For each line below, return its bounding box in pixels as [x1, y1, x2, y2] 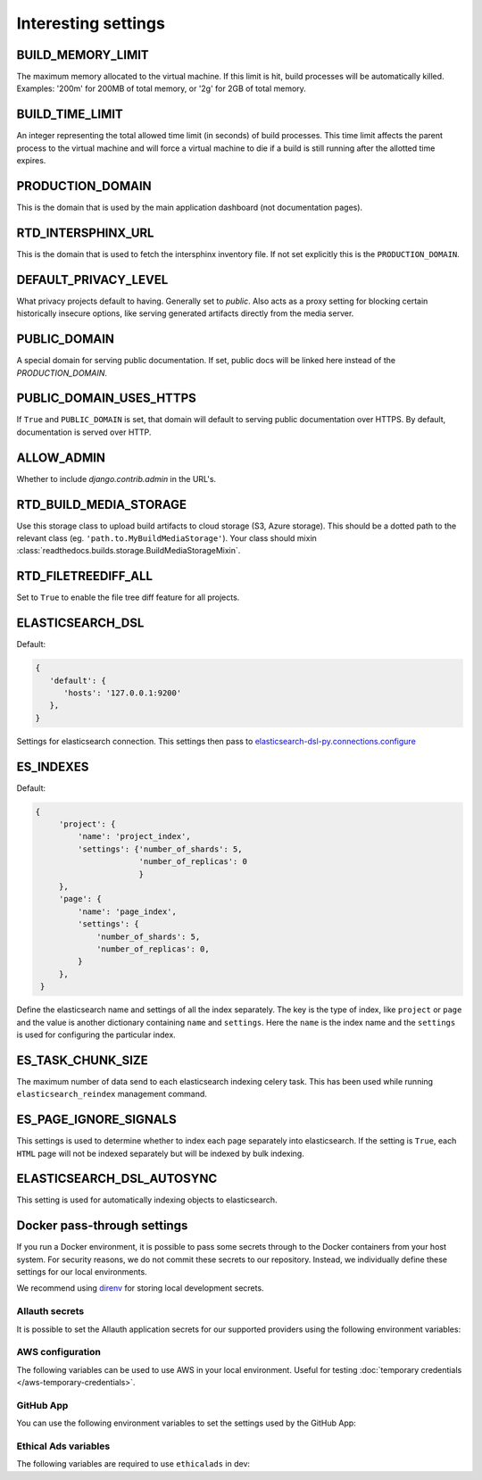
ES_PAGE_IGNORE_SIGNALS [16, 1112, 178, 1127]
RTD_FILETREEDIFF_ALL [16, 569, 154, 584]
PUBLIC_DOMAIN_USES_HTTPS [16, 391, 196, 406]
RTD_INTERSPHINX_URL [16, 225, 154, 240]
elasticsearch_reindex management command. [16, 1089, 207, 1100]
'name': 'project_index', [77, 831, 191, 842]
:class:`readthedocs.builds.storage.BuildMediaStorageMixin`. [16, 545, 241, 556]
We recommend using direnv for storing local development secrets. [16, 1283, 264, 1293]
